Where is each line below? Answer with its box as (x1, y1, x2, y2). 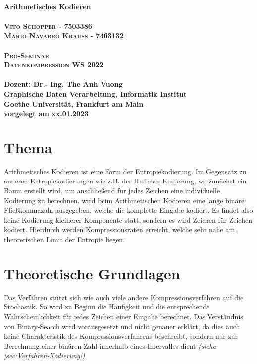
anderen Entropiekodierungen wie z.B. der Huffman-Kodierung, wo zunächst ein (4, 176, 247, 186)
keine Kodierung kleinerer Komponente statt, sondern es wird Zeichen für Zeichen (4, 214, 252, 225)
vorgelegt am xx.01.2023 (4, 108, 89, 119)
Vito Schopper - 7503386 (4, 20, 92, 31)
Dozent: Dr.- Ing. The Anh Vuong (4, 79, 123, 89)
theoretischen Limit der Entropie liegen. (4, 234, 125, 244)
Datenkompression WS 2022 (4, 60, 103, 70)
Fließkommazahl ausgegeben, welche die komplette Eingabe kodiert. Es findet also (4, 205, 253, 215)
